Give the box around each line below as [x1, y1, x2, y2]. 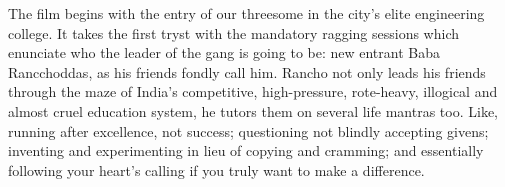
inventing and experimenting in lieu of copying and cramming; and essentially [8, 140, 484, 161]
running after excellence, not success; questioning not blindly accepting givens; [8, 120, 489, 141]
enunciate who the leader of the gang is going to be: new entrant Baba [8, 42, 440, 63]
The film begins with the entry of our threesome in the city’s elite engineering [8, 3, 485, 23]
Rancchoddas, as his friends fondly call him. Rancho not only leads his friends [8, 61, 486, 82]
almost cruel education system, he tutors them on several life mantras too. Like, [8, 100, 498, 121]
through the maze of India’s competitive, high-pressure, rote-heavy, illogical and [8, 81, 498, 102]
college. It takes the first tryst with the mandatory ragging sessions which [8, 22, 459, 43]
